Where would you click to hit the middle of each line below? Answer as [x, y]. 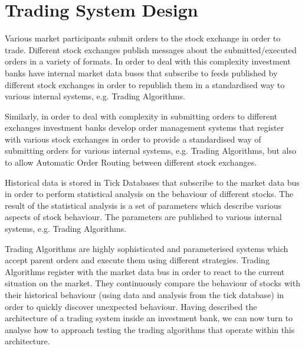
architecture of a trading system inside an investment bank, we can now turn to [149, 318]
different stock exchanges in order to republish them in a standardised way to [145, 84]
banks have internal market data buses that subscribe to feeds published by [141, 72]
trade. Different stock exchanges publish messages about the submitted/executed [151, 49]
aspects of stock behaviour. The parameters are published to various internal [143, 217]
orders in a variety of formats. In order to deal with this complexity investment [148, 61]
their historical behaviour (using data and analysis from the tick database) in [145, 295]
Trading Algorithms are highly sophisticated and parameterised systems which [147, 248]
